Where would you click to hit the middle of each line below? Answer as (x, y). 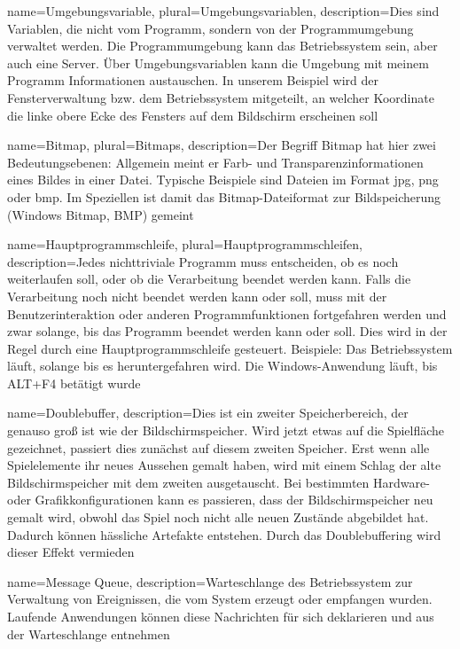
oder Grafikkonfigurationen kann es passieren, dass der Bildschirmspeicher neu (220, 500)
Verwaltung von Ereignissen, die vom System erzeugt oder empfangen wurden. (220, 599)
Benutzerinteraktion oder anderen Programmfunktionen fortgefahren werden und (227, 313)
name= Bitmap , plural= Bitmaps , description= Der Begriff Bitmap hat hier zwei (222, 145)
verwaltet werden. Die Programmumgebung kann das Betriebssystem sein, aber (222, 46)
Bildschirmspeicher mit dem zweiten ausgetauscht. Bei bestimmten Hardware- (218, 482)
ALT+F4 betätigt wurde (74, 383)
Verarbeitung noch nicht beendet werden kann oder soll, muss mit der (197, 296)
